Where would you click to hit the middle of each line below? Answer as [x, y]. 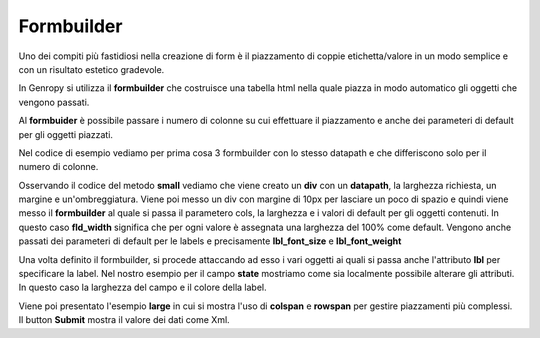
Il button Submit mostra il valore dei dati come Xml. [124, 320]
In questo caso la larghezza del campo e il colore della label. [142, 287]
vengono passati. [54, 102]
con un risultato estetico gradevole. [91, 69]
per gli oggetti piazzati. [66, 134]
